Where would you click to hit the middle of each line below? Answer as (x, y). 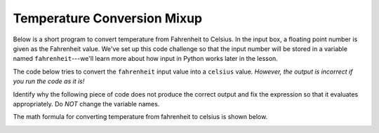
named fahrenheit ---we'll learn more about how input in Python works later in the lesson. (146, 59)
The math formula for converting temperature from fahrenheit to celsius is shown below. (140, 117)
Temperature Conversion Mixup (108, 18)
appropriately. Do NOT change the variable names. (86, 104)
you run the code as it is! (49, 81)
